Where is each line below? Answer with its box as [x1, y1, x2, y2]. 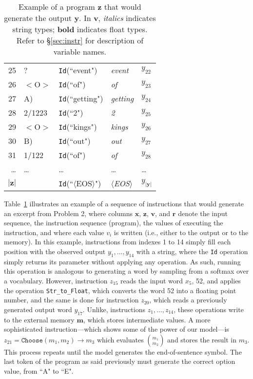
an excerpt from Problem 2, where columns [4, 208, 133, 218]
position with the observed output [4, 246, 106, 256]
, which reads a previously [149, 295, 227, 305]
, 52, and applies [192, 275, 241, 285]
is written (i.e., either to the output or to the [114, 227, 249, 237]
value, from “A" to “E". [4, 365, 74, 376]
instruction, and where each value [4, 227, 104, 237]
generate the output [4, 12, 72, 23]
